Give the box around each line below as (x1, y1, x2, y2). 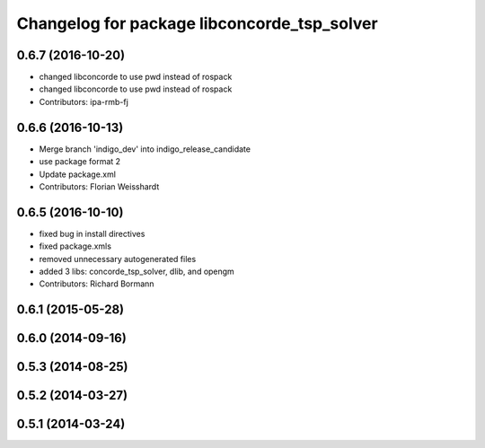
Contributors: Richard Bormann (39, 278, 154, 289)
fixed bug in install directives (39, 228, 145, 239)
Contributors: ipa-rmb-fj (39, 96, 129, 107)
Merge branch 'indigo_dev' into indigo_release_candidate (39, 144, 251, 154)
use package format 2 (39, 156, 121, 167)
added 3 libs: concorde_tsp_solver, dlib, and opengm (39, 266, 235, 277)
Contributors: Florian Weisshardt (39, 180, 160, 192)
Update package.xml (39, 169, 117, 180)
